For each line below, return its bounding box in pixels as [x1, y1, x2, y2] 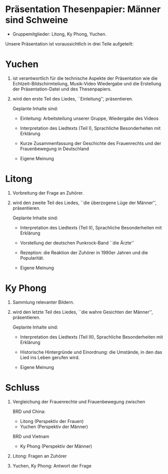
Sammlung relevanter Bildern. [12, 299, 75, 305]
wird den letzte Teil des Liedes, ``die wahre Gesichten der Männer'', [12, 309, 153, 315]
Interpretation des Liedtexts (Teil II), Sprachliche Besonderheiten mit [20, 224, 162, 230]
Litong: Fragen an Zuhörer [12, 453, 67, 459]
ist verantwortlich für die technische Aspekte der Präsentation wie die [12, 75, 158, 81]
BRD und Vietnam [12, 433, 49, 439]
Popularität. [20, 255, 44, 261]
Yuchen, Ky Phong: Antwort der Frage [12, 462, 92, 468]
